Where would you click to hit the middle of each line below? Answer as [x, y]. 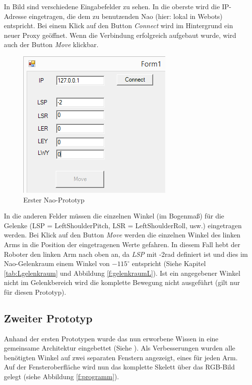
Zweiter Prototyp [48, 318]
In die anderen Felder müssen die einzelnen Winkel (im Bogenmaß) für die [114, 216]
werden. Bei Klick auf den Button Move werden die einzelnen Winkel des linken [122, 235]
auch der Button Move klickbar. [51, 44]
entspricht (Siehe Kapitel [169, 263]
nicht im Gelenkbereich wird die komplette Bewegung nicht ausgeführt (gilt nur [122, 282]
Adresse [15, 16]
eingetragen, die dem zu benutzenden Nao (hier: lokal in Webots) [126, 16]
